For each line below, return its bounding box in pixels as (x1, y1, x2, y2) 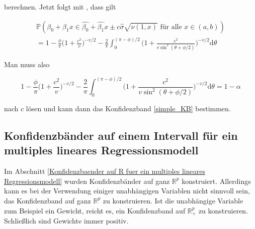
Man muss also (4, 59, 50, 70)
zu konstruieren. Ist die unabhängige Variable (103, 195, 243, 205)
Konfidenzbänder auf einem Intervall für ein (4, 127, 238, 143)
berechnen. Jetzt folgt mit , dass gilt (4, 2, 116, 12)
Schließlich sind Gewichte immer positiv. (4, 215, 129, 225)
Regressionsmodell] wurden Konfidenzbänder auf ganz (4, 175, 170, 186)
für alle (160, 23, 182, 31)
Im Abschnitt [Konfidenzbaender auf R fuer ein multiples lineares (4, 166, 205, 176)
